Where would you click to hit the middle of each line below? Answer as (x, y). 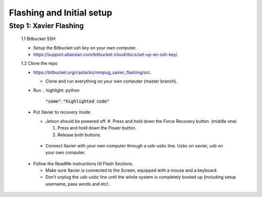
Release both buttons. (79, 135)
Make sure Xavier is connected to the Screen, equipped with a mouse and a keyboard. (131, 170)
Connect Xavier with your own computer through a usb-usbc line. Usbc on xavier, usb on (134, 146)
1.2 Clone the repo (39, 64)
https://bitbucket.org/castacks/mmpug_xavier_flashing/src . (92, 72)
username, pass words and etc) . (78, 184)
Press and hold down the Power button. (97, 128)
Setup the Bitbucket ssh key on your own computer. (85, 48)
